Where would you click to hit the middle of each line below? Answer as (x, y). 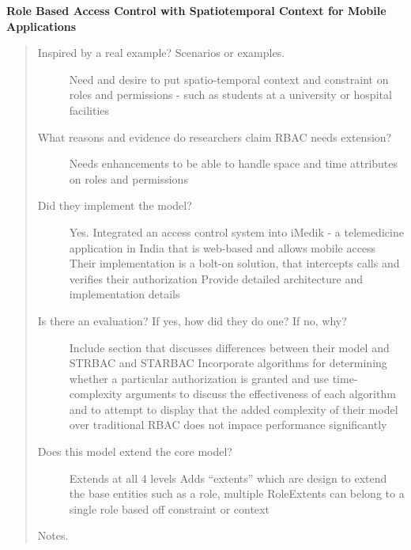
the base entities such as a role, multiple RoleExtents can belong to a (237, 493)
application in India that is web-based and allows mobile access (222, 247)
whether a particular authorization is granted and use (199, 378)
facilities (89, 110)
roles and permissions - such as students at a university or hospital (230, 95)
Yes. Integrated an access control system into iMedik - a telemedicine (236, 231)
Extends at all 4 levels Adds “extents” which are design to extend (228, 478)
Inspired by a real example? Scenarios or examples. (161, 53)
